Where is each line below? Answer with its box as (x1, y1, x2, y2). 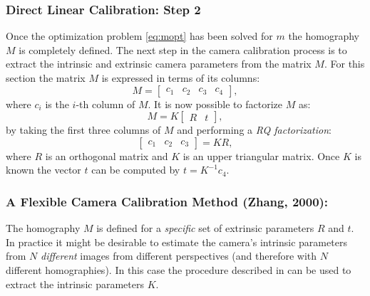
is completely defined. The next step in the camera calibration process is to (19, 42, 347, 57)
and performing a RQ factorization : (177, 122, 332, 137)
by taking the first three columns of (6, 122, 161, 137)
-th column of (76, 96, 135, 111)
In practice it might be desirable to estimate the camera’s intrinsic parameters (6, 234, 347, 249)
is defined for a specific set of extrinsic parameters (96, 221, 314, 236)
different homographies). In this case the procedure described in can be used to (6, 262, 351, 277)
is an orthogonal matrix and (45, 148, 168, 163)
